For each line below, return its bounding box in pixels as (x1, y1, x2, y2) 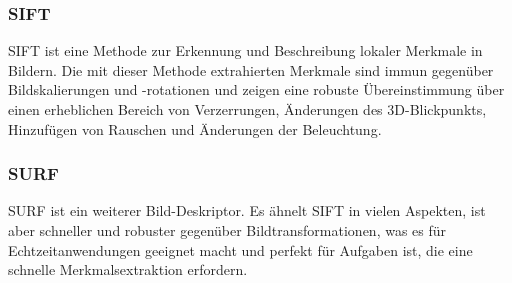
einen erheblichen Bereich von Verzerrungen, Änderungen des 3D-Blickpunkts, (8, 99, 487, 119)
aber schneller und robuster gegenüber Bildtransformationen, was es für (8, 220, 447, 240)
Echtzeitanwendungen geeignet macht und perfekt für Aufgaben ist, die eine (8, 239, 473, 260)
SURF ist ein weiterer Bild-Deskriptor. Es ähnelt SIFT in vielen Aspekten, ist (8, 200, 486, 221)
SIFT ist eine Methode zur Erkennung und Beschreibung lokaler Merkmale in (8, 40, 483, 61)
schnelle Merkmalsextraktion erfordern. (8, 259, 248, 280)
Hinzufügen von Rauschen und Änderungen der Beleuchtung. (8, 118, 382, 139)
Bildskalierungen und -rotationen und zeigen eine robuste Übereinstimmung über (8, 79, 505, 100)
